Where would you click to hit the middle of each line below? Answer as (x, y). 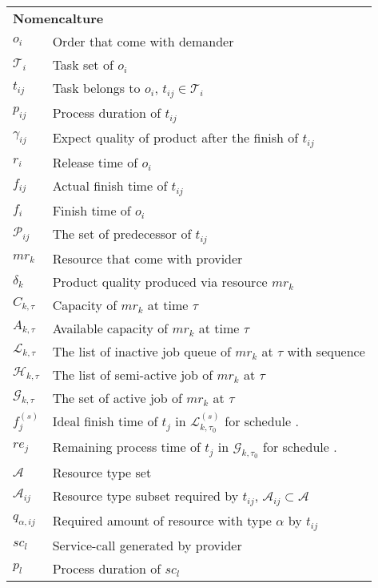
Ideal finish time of (105, 421)
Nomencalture (58, 18)
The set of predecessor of (122, 233)
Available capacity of (110, 328)
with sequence (326, 351)
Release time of (95, 162)
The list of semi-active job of (133, 374)
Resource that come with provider (147, 258)
